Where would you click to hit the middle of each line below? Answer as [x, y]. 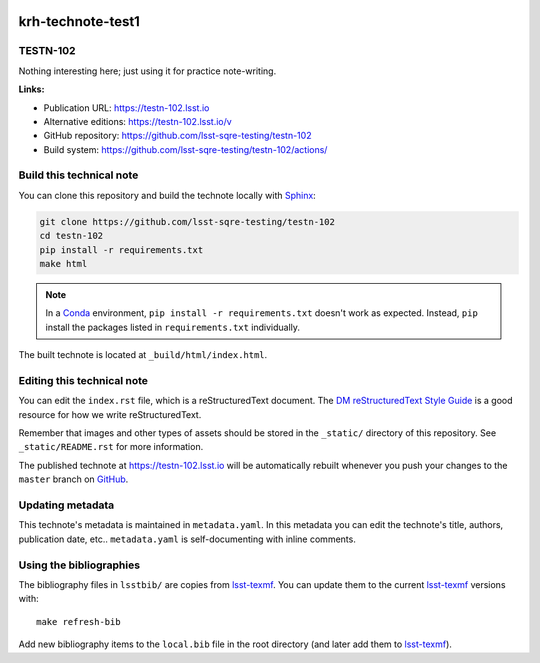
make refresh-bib [78, 621]
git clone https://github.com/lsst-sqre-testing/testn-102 [187, 221]
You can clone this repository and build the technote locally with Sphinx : [167, 195]
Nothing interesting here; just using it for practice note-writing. [147, 71]
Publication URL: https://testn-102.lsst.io [126, 107]
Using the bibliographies [79, 565]
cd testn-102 [71, 236]
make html [63, 264]
